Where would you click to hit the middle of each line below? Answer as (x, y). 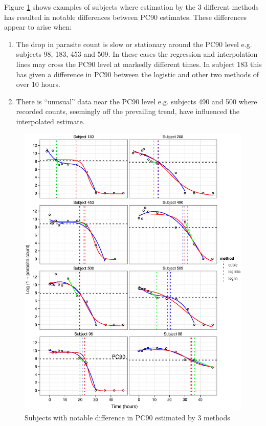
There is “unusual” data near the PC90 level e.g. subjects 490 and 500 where (137, 101)
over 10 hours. (38, 84)
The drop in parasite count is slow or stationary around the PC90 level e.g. (134, 44)
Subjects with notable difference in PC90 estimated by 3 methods (127, 417)
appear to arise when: (38, 27)
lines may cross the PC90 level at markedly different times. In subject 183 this (139, 64)
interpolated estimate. (50, 121)
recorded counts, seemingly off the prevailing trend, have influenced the (128, 111)
